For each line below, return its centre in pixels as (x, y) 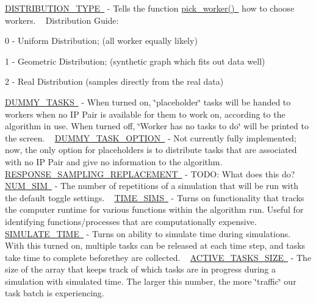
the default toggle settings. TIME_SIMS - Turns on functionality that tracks (155, 197)
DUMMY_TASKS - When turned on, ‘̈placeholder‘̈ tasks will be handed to (148, 102)
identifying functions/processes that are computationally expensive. (131, 221)
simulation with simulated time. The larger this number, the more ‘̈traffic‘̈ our (151, 281)
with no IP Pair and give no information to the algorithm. (114, 161)
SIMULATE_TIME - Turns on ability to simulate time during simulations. (148, 233)
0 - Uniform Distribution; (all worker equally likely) (101, 41)
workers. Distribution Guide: (62, 20)
